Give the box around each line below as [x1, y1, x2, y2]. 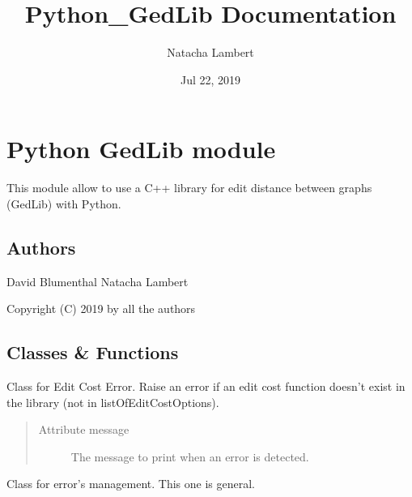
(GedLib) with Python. [6, 195, 121, 212]
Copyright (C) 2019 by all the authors [6, 300, 196, 317]
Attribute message [38, 421, 130, 438]
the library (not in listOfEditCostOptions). [6, 393, 219, 410]
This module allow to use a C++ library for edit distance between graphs [6, 179, 372, 196]
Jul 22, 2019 [180, 71, 241, 88]
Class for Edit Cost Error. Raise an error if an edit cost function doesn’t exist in [6, 378, 406, 395]
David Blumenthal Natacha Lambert [6, 272, 189, 289]
